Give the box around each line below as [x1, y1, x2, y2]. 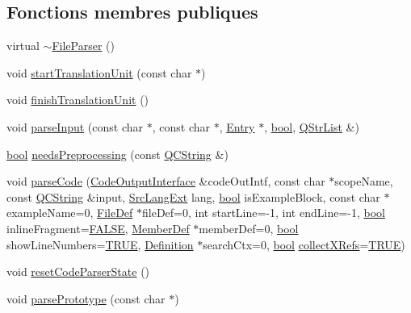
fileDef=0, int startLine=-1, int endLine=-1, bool [142, 204, 385, 221]
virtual [6, 37, 40, 54]
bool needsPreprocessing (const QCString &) [6, 145, 229, 162]
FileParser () [52, 37, 115, 54]
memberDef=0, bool [199, 219, 299, 236]
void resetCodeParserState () [6, 263, 150, 280]
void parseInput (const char [6, 118, 144, 135]
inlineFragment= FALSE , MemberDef [6, 219, 190, 236]
